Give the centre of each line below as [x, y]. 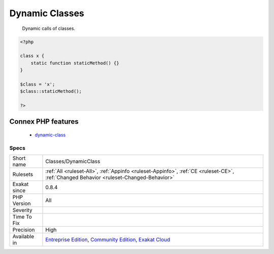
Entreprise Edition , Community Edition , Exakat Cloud [108, 240]
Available [23, 237]
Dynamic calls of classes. [49, 28]
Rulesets [23, 174]
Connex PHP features [44, 122]
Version [22, 204]
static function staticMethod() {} [75, 63]
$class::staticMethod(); [51, 92]
